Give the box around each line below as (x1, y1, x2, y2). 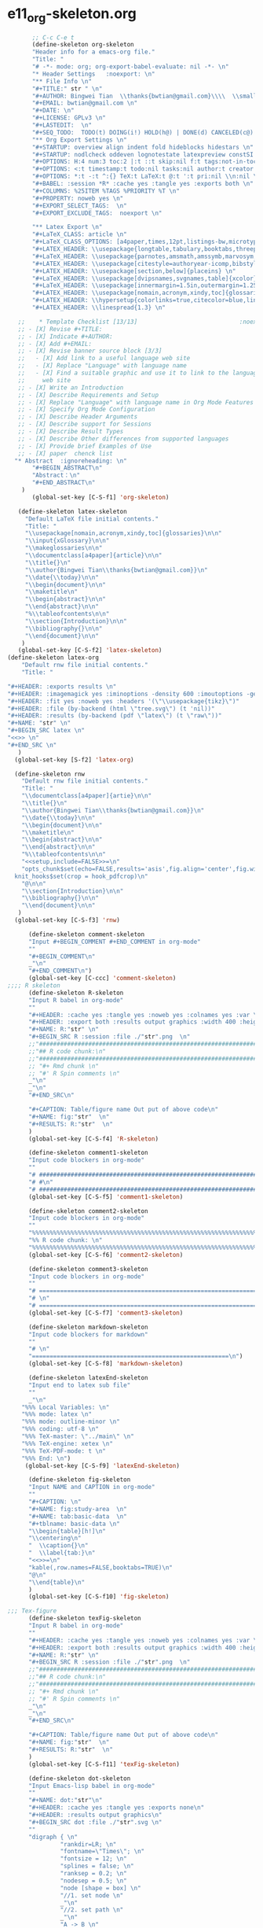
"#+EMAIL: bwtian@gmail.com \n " (31, 99, 138, 107)
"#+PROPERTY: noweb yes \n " (31, 194, 124, 202)
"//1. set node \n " (60, 1891, 124, 1900)
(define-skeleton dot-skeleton (27, 1775, 131, 1782)
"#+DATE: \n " (31, 107, 75, 115)
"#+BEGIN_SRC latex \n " (7, 727, 86, 735)
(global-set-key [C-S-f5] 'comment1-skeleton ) (27, 1193, 184, 1200)
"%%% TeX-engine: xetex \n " (21, 1440, 113, 1447)
